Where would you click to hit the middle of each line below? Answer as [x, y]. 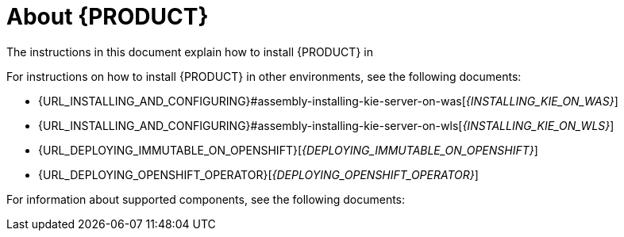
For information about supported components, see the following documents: [206, 199]
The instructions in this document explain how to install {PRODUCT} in [190, 52]
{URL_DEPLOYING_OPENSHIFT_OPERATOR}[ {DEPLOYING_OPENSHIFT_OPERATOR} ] [258, 174]
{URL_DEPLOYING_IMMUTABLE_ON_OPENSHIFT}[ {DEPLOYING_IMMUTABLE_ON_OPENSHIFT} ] [288, 150]
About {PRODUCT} [108, 17]
